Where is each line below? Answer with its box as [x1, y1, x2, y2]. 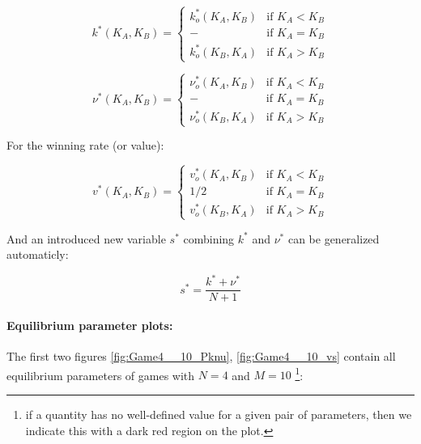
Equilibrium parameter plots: [6, 316, 173, 333]
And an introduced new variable [6, 230, 166, 247]
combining [183, 230, 235, 247]
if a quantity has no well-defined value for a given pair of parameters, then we [25, 406, 412, 422]
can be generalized [287, 230, 380, 247]
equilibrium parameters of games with [6, 366, 195, 383]
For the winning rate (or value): [6, 137, 164, 154]
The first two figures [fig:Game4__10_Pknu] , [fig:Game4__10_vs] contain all [6, 348, 396, 365]
